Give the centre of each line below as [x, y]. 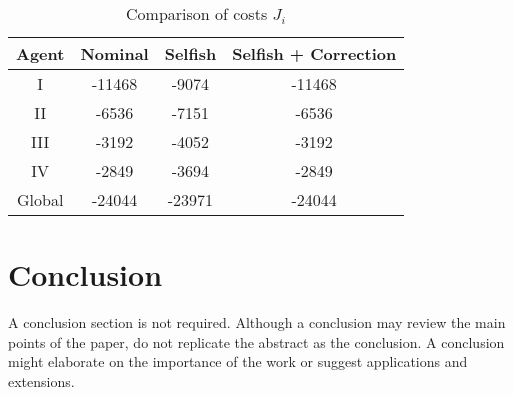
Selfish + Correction [314, 53]
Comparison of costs [197, 13]
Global [40, 199]
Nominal [114, 53]
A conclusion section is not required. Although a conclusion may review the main [257, 322]
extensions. [41, 380]
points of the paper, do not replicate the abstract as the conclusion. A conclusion [256, 341]
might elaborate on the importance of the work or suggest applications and [238, 361]
